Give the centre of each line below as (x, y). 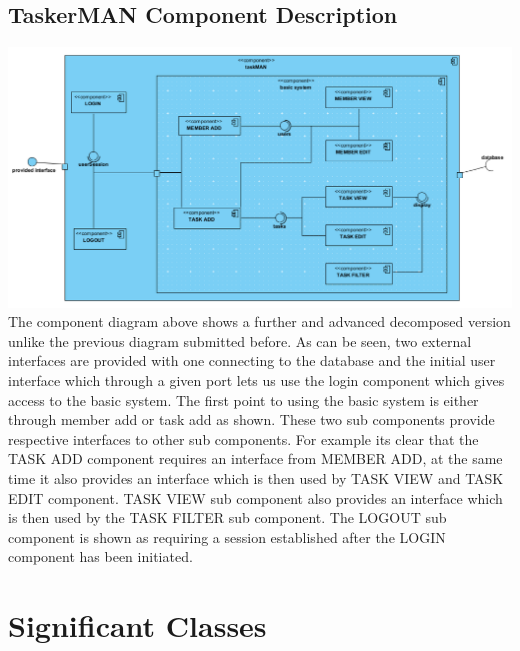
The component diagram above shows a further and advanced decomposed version (259, 321)
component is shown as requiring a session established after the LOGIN (227, 536)
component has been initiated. (100, 556)
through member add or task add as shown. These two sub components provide (251, 419)
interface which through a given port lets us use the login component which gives (256, 379)
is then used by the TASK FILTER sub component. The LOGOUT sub (227, 517)
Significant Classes (137, 625)
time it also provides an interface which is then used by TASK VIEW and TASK (256, 477)
